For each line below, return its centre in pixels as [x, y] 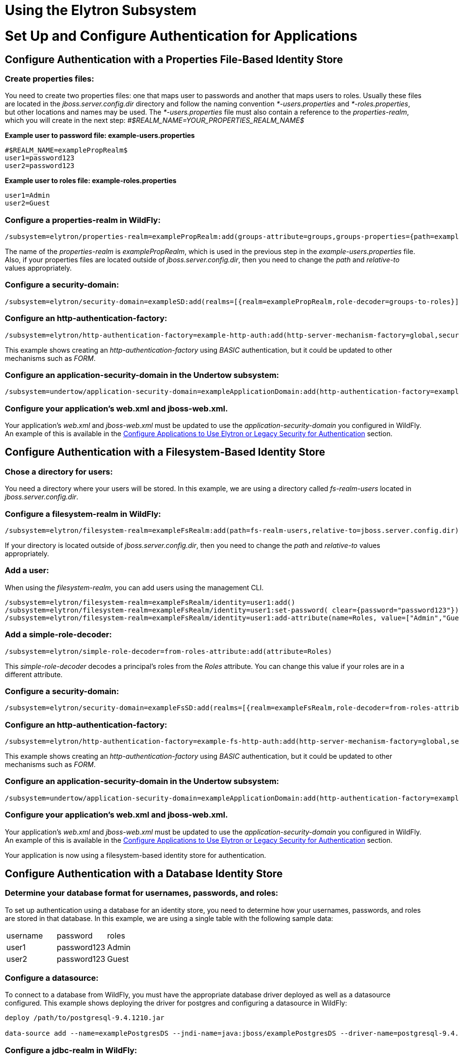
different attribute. [34, 674]
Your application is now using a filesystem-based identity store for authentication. [136, 855]
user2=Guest [27, 203]
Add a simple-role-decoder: [58, 635]
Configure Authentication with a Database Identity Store [144, 873]
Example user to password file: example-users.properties [100, 136]
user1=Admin [27, 196]
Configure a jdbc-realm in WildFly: [71, 1050]
